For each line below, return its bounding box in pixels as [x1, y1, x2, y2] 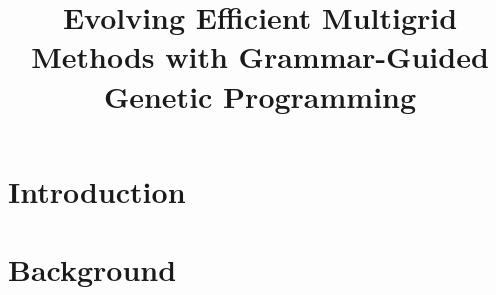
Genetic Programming [103, 75, 417, 116]
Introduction [8, 170, 186, 211]
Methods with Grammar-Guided [31, 36, 489, 77]
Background [8, 249, 177, 290]
